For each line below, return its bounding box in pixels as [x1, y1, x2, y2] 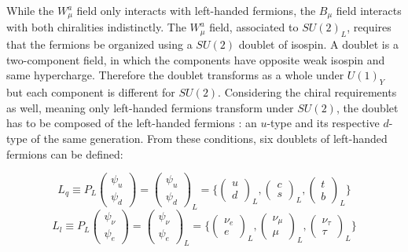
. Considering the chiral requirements [218, 84, 397, 100]
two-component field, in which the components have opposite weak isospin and [6, 51, 385, 68]
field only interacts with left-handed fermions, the [76, 2, 316, 18]
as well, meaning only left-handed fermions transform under [6, 99, 294, 115]
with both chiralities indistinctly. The [6, 19, 186, 35]
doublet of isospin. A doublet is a [238, 36, 399, 53]
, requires [347, 19, 391, 35]
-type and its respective [266, 115, 380, 131]
